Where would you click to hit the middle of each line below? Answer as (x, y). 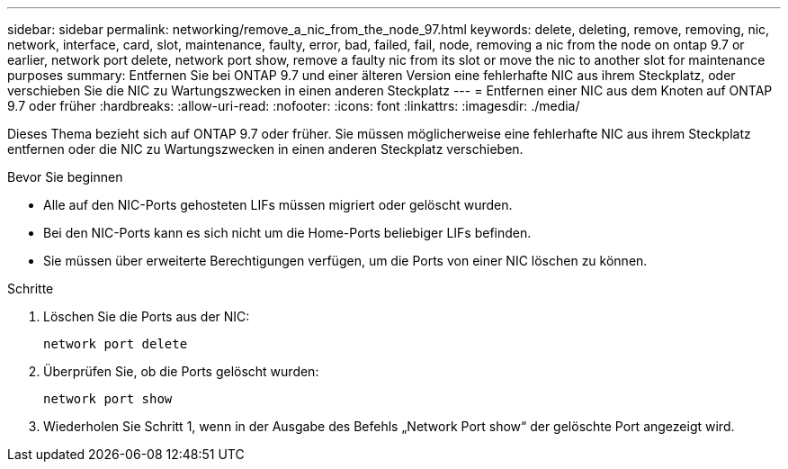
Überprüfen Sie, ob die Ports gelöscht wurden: (181, 371)
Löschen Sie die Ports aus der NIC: (147, 316)
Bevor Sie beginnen (65, 177)
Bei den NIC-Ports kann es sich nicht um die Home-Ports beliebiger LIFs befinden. (287, 233)
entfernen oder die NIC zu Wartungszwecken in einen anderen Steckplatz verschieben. (265, 149)
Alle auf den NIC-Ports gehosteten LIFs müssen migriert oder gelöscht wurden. (278, 205)
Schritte (31, 289)
